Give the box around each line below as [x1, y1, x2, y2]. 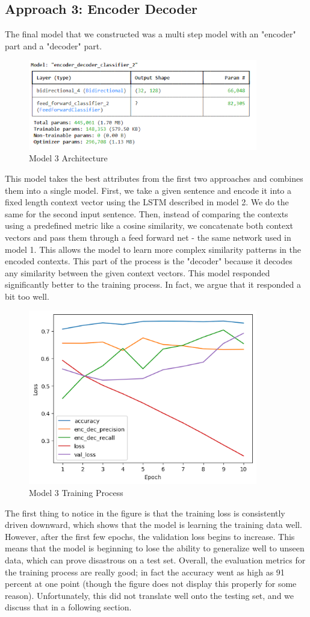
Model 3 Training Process [29, 486, 123, 498]
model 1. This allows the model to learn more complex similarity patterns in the [5, 243, 301, 255]
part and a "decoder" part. [5, 39, 102, 52]
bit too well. [5, 290, 49, 302]
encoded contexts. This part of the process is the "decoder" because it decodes [5, 255, 293, 267]
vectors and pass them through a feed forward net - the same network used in [5, 231, 291, 243]
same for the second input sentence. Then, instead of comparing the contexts [5, 207, 288, 220]
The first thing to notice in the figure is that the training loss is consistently [5, 506, 285, 519]
